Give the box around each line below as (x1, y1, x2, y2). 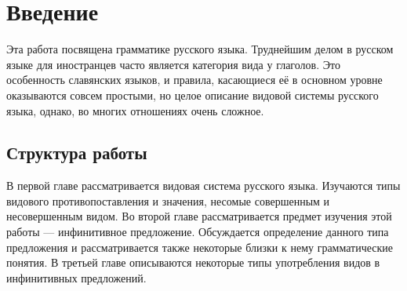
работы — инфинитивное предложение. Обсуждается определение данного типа (6, 224, 389, 240)
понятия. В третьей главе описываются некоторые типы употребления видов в (6, 254, 380, 271)
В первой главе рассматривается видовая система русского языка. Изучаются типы (6, 177, 401, 194)
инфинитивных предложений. (6, 269, 147, 286)
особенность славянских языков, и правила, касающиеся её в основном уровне (6, 71, 383, 88)
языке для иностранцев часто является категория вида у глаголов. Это (6, 56, 340, 72)
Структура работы (6, 140, 147, 165)
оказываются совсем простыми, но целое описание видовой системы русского (6, 86, 379, 103)
